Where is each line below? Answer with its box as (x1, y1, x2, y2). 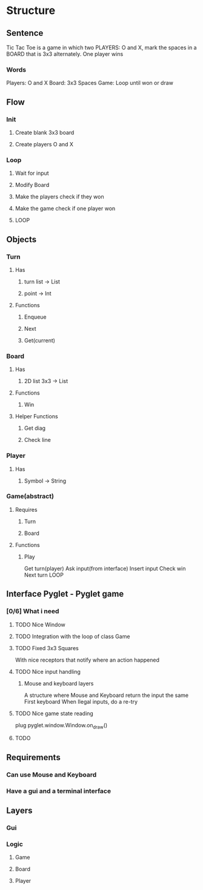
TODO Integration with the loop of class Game (15, 633, 130, 640)
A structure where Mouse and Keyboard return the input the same (24, 691, 189, 699)
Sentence (6, 28, 44, 38)
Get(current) (24, 336, 56, 344)
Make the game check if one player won (15, 205, 116, 212)
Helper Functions (15, 413, 59, 420)
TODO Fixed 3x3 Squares (15, 644, 79, 651)
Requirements (6, 752, 61, 763)
